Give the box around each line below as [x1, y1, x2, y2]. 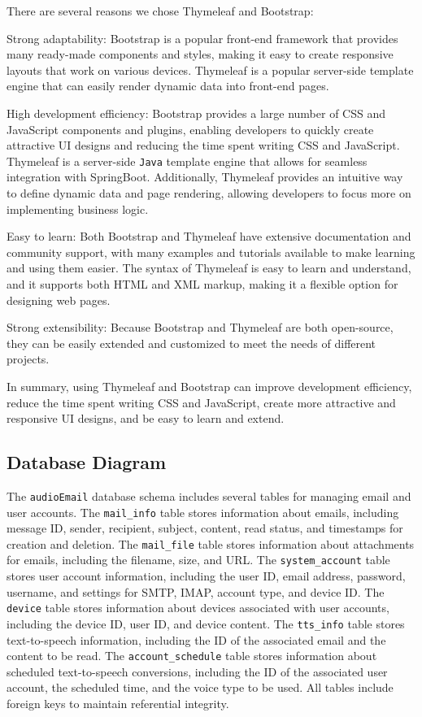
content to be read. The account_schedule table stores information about [7, 647, 377, 664]
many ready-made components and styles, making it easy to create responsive [7, 46, 394, 63]
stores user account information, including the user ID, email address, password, [7, 567, 406, 584]
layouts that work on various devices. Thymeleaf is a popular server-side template [7, 61, 414, 78]
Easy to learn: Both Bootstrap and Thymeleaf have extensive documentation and [7, 228, 411, 245]
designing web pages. [7, 291, 111, 308]
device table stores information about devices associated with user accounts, [7, 599, 389, 616]
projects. [7, 350, 50, 367]
